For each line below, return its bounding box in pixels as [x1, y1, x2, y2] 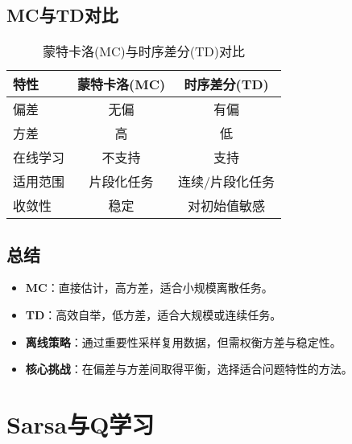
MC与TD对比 [6, 2, 118, 27]
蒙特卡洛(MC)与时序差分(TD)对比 [43, 42, 245, 61]
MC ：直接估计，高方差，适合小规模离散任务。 [25, 279, 273, 296]
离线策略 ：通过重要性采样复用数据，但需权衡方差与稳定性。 [25, 333, 342, 350]
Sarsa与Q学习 [6, 407, 155, 440]
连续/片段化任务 [178, 172, 275, 191]
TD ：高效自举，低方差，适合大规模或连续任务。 [25, 306, 282, 323]
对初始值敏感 [188, 196, 266, 216]
